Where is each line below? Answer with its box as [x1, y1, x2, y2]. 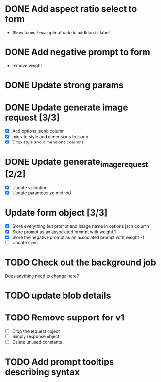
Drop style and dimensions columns [12, 139, 84, 145]
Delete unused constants [12, 339, 62, 345]
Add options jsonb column [12, 128, 65, 134]
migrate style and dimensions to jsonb [12, 134, 89, 140]
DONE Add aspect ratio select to [5, 3, 137, 15]
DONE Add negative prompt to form [5, 47, 150, 58]
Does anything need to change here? [5, 273, 79, 279]
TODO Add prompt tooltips [5, 356, 114, 367]
